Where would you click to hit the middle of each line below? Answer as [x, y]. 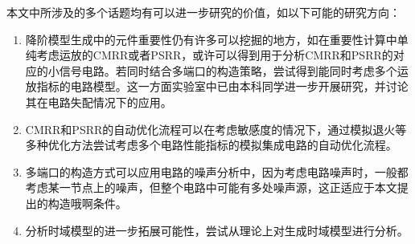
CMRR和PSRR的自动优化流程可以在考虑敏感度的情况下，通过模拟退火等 [216, 129]
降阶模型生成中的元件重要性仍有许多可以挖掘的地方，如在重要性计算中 [211, 39]
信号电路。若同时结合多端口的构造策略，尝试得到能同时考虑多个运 [234, 70]
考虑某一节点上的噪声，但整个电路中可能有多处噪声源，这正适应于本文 [211, 187]
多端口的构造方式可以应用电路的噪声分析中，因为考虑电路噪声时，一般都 [217, 171]
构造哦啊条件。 [87, 203]
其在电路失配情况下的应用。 [99, 102]
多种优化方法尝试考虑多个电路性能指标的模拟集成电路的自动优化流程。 [211, 145]
